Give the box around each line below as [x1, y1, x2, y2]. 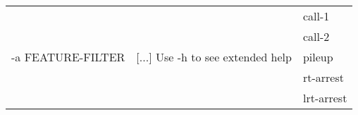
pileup [302, 49, 333, 65]
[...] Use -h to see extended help [136, 49, 292, 65]
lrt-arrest [302, 90, 347, 106]
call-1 [302, 8, 330, 24]
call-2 [302, 28, 330, 44]
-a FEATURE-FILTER [11, 49, 125, 65]
